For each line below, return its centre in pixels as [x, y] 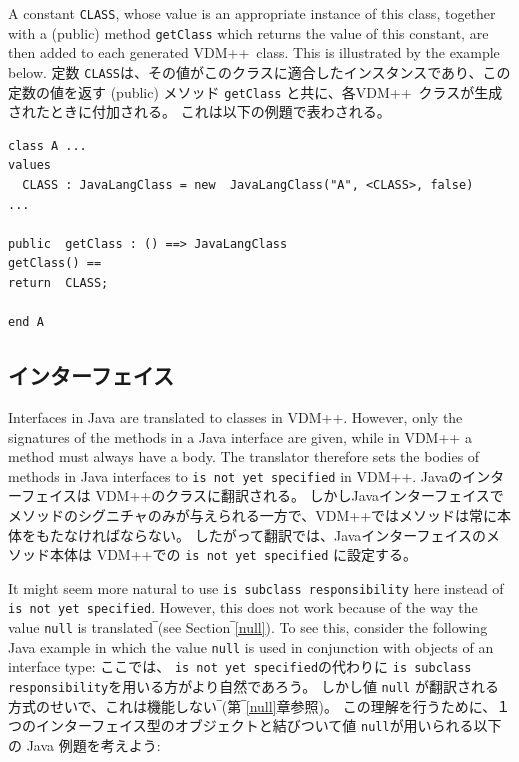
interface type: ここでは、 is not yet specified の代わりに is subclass [240, 666]
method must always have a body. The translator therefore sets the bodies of [244, 456]
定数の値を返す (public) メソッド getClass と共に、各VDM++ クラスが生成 [255, 91]
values [29, 165]
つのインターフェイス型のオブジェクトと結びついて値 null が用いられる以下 [255, 725]
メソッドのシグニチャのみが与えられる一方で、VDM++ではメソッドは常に [253, 514]
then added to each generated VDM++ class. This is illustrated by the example [254, 52]
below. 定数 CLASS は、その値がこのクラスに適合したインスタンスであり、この [259, 71]
